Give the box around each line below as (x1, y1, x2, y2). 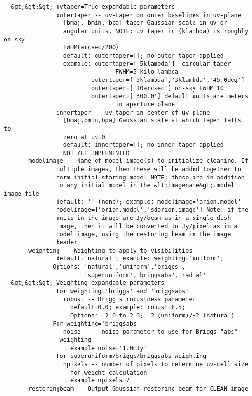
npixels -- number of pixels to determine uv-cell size (63, 360, 249, 368)
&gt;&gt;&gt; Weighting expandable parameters (11, 279, 165, 287)
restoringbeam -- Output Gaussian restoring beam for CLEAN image (28, 385, 249, 392)
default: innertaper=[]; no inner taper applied (63, 141, 224, 149)
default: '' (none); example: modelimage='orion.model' (56, 198, 241, 205)
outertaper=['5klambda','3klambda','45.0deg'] (91, 76, 245, 83)
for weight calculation (70, 369, 147, 376)
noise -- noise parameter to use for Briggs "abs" (63, 328, 238, 336)
